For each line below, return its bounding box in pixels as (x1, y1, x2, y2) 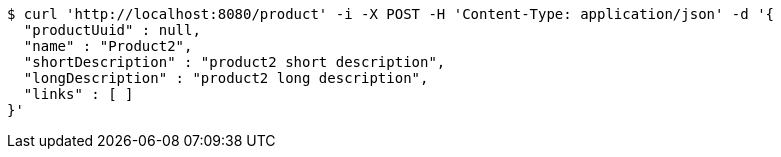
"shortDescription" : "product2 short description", (23, 54, 446, 70)
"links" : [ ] (23, 86, 134, 102)
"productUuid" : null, (23, 22, 201, 38)
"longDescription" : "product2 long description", (23, 70, 429, 86)
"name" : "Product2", (23, 38, 193, 54)
